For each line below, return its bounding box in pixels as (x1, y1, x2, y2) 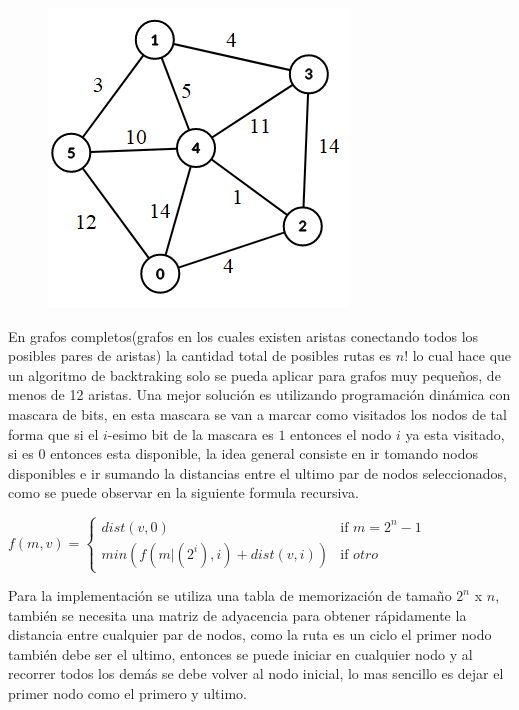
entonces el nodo (290, 423, 392, 444)
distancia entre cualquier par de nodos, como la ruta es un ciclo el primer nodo (8, 624, 492, 645)
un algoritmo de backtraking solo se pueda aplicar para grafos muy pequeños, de (8, 364, 501, 385)
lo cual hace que (412, 345, 512, 366)
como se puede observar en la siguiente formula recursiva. (8, 482, 359, 503)
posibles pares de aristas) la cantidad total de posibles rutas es (8, 345, 392, 366)
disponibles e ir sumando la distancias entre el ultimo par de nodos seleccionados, (8, 462, 507, 483)
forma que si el (8, 423, 99, 444)
